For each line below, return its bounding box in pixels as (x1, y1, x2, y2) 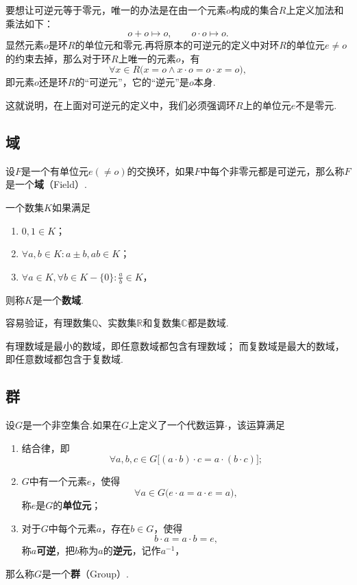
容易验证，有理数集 (5, 315, 92, 330)
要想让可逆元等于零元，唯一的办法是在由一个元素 (5, 3, 226, 16)
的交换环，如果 (127, 163, 195, 178)
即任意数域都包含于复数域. (5, 352, 123, 366)
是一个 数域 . (32, 292, 84, 307)
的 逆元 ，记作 (103, 543, 161, 558)
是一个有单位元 (21, 163, 89, 178)
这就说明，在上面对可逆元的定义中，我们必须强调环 (5, 97, 236, 112)
